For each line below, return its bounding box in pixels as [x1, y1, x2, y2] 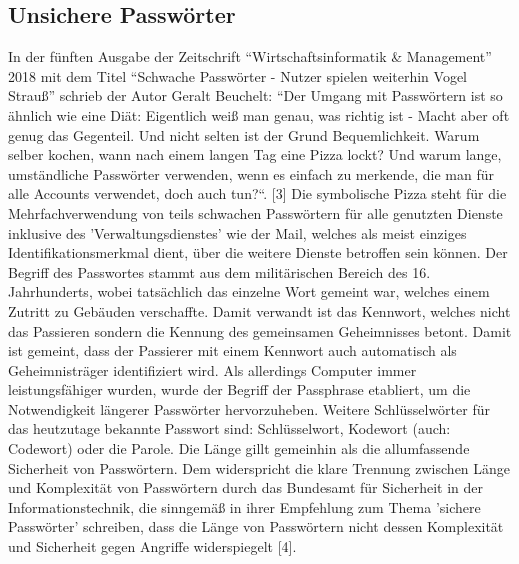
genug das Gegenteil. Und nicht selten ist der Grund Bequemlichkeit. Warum [8, 124, 480, 145]
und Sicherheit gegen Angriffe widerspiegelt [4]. [8, 536, 297, 557]
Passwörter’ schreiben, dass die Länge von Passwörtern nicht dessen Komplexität [8, 516, 504, 537]
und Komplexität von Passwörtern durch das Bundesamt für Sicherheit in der [8, 477, 484, 498]
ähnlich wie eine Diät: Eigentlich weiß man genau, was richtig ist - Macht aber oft [8, 104, 510, 125]
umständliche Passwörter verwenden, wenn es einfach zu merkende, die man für [8, 163, 494, 184]
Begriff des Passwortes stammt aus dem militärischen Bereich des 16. [8, 261, 431, 282]
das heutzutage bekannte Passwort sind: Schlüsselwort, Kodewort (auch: [8, 418, 451, 439]
